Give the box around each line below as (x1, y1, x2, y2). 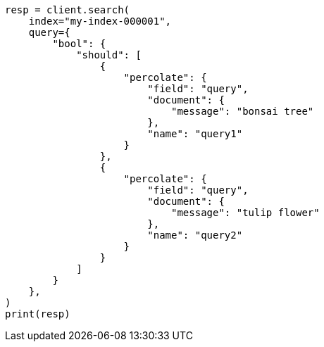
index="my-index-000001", (28, 15, 172, 27)
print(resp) (5, 308, 70, 320)
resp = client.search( (5, 4, 130, 15)
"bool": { (52, 38, 106, 49)
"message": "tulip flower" (171, 207, 320, 218)
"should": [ (76, 49, 142, 61)
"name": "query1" (147, 128, 243, 139)
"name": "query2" (147, 229, 243, 241)
